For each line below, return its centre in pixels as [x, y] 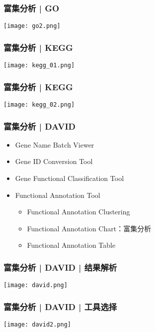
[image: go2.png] [32, 26]
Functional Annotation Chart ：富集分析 [89, 228]
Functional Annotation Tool [58, 195]
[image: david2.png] [38, 325]
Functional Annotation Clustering [78, 212]
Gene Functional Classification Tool [70, 178]
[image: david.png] [36, 285]
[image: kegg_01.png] [39, 66]
